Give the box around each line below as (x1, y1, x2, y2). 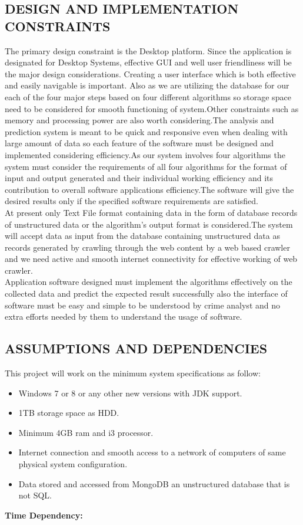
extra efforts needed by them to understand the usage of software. (5, 310, 242, 323)
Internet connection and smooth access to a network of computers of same (18, 446, 286, 458)
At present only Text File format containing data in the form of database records (5, 206, 298, 218)
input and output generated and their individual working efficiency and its (5, 172, 274, 184)
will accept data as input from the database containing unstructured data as (5, 229, 280, 242)
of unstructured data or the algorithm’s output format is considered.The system (5, 218, 293, 230)
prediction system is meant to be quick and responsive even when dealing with (5, 125, 288, 137)
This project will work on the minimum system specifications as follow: (5, 367, 261, 379)
